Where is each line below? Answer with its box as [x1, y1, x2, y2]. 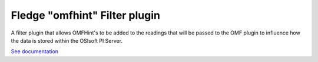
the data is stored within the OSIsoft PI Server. [11, 37, 123, 44]
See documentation [11, 48, 59, 55]
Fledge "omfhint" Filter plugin [11, 9, 160, 22]
